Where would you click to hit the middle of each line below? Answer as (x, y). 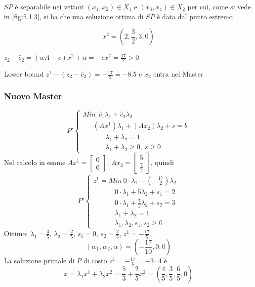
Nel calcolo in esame (35, 162)
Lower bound (24, 74)
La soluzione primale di (39, 261)
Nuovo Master (33, 96)
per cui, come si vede (219, 6)
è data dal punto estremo (195, 16)
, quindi (162, 162)
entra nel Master (178, 74)
